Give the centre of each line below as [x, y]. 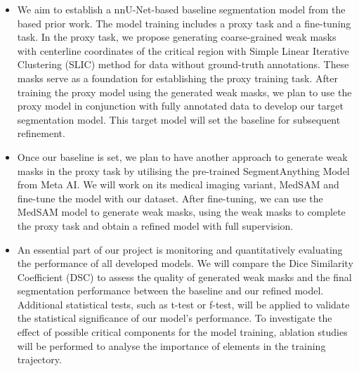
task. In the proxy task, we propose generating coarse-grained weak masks [177, 37]
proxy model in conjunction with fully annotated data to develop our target [180, 106]
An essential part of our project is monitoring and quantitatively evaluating [180, 249]
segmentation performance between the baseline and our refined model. [170, 291]
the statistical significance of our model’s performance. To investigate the [175, 318]
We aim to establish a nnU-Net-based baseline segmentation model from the [181, 9]
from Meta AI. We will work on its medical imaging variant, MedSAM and [178, 184]
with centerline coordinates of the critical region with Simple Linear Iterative [183, 50]
